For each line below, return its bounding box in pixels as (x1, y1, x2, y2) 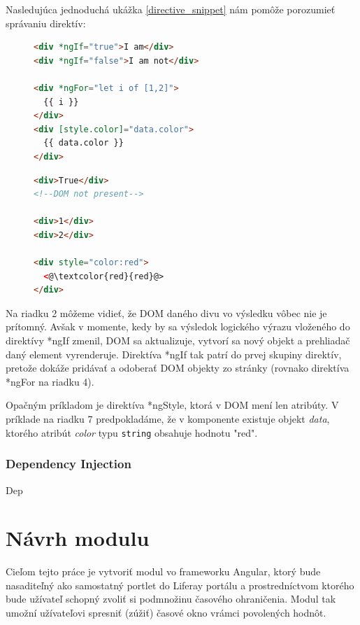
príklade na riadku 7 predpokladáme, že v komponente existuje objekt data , (6, 412, 330, 426)
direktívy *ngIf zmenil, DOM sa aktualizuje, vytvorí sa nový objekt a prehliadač (6, 333, 350, 348)
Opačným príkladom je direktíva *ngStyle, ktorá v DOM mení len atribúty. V (6, 398, 339, 412)
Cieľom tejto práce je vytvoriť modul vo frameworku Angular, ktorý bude (6, 564, 321, 579)
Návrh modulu (6, 524, 150, 552)
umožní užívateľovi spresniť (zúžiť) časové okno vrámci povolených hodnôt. (6, 605, 326, 619)
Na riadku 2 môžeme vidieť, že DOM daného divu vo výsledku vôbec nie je (6, 305, 327, 320)
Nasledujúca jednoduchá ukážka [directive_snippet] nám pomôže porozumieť (6, 2, 336, 16)
